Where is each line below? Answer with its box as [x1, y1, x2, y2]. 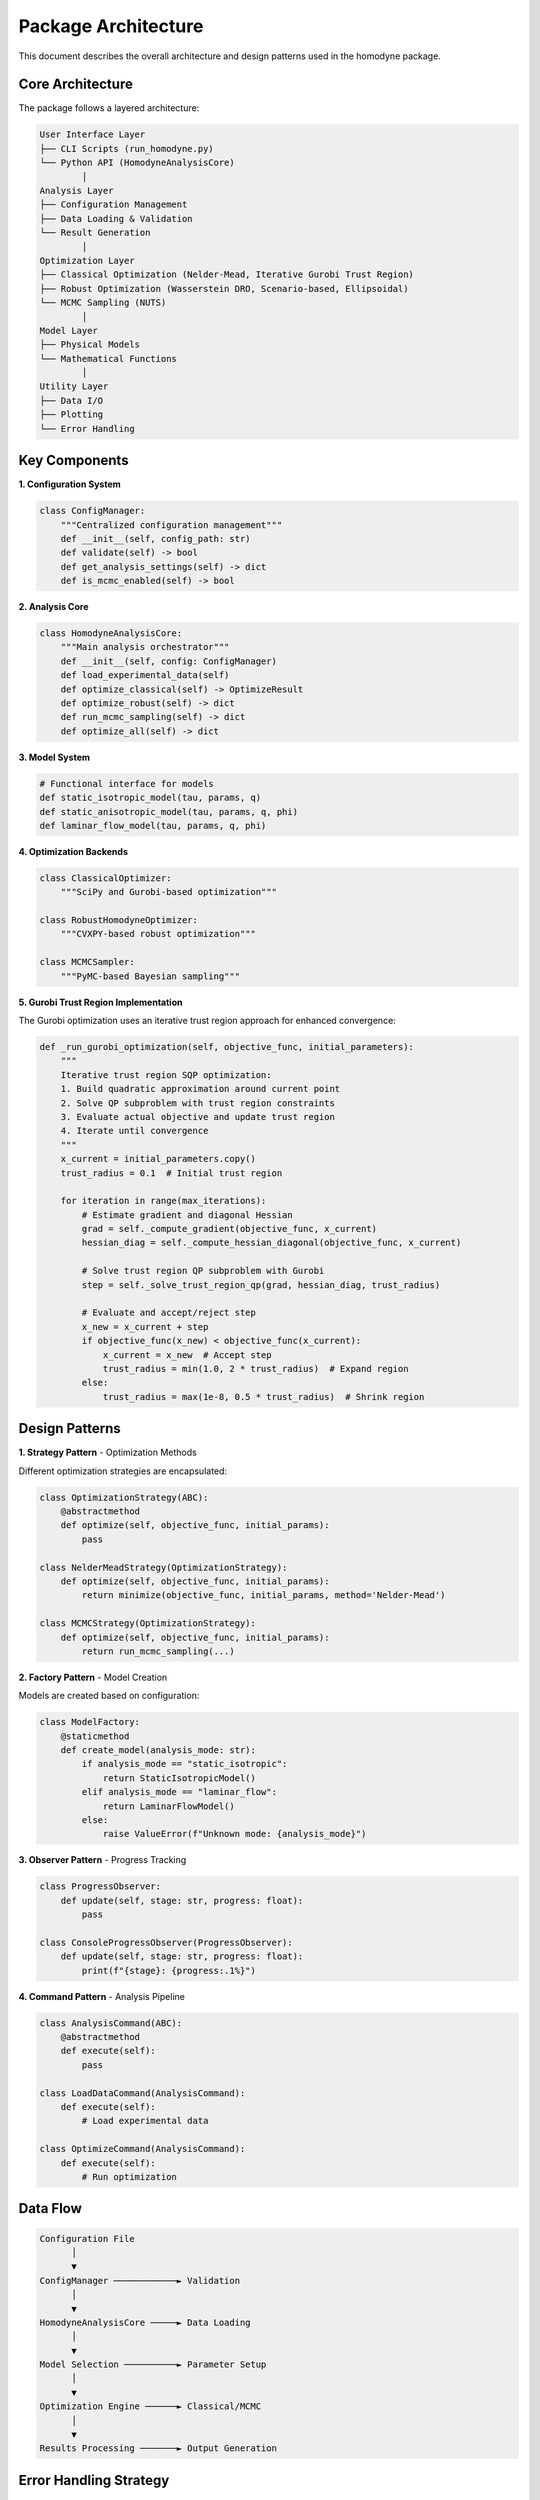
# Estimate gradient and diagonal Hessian [81, 1209, 294, 1220]
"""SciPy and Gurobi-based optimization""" [60, 886, 277, 898]
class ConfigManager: [39, 505, 146, 517]
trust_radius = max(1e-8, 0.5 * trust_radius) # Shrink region [102, 1391, 425, 1402]
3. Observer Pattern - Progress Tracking [18, 1854, 187, 1866]
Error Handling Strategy [18, 2471, 170, 2489]
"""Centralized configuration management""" [60, 519, 283, 530]
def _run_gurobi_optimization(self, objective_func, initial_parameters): [39, 1041, 415, 1052]
